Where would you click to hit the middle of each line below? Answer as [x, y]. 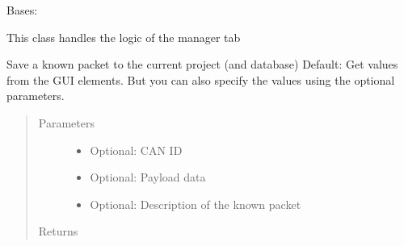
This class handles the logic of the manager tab [124, 37]
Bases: [22, 10]
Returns [58, 231]
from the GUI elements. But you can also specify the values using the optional [201, 79]
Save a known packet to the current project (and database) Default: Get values [202, 64]
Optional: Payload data [148, 177]
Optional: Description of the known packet [196, 204]
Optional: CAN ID [136, 150]
